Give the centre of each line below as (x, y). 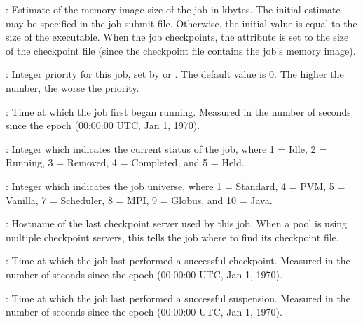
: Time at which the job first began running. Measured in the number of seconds (178, 111)
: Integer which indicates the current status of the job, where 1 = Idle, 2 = (166, 148)
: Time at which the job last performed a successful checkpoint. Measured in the (178, 261)
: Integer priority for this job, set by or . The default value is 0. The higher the (175, 74)
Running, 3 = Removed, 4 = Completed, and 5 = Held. (125, 162)
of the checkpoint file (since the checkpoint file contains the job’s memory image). (181, 50)
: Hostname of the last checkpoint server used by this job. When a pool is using (177, 223)
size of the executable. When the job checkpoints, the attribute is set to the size (177, 37)
